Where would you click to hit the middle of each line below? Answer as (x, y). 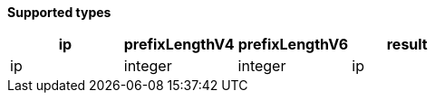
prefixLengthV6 (293, 44)
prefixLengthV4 (179, 44)
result (407, 44)
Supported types (59, 12)
